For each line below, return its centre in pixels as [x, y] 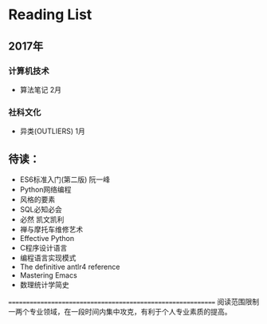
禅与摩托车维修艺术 [51, 229]
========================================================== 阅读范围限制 [134, 302]
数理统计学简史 [44, 284]
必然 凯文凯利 [42, 219]
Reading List [50, 15]
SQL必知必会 [41, 209]
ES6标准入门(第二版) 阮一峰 [65, 179]
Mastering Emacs [48, 275]
